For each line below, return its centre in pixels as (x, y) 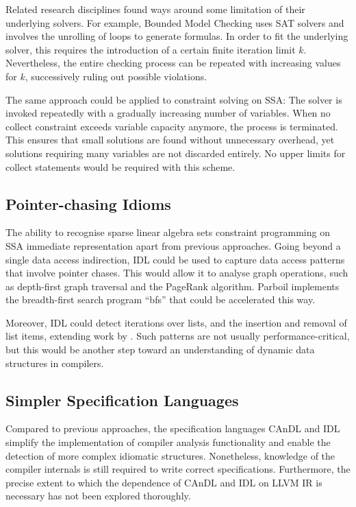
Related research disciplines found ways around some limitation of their (155, 9)
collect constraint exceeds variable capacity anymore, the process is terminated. (172, 126)
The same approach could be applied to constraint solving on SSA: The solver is (174, 99)
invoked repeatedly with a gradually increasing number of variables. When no (168, 113)
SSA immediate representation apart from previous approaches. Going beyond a (173, 245)
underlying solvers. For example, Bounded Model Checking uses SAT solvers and (175, 22)
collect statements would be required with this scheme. (120, 166)
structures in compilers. (55, 363)
